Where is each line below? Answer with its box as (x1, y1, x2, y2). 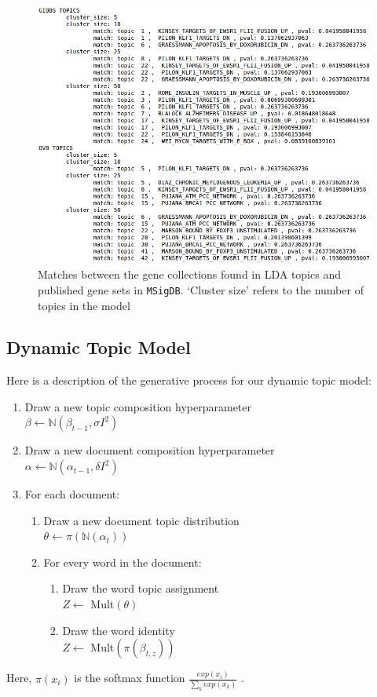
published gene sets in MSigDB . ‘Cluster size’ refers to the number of (38, 281, 364, 297)
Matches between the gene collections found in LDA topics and (38, 266, 341, 283)
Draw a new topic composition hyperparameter (24, 398, 251, 414)
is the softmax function (74, 670, 185, 686)
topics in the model (38, 297, 130, 313)
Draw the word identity (62, 622, 175, 638)
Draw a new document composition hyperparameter (24, 442, 275, 458)
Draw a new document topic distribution (43, 512, 240, 528)
